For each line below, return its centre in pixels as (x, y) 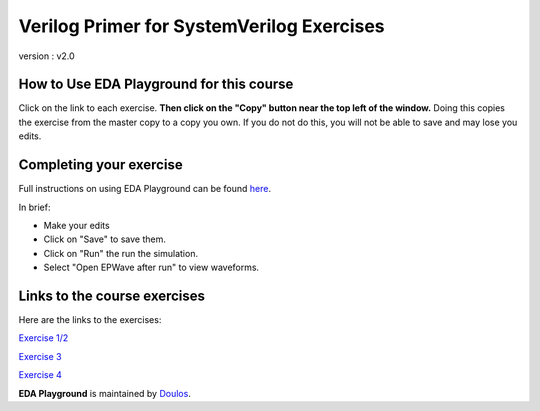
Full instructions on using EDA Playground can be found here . (145, 189)
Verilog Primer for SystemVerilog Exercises (201, 26)
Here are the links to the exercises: (90, 319)
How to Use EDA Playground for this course (156, 84)
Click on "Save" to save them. (105, 239)
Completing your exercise (101, 165)
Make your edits (76, 225)
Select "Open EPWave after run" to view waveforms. (151, 267)
